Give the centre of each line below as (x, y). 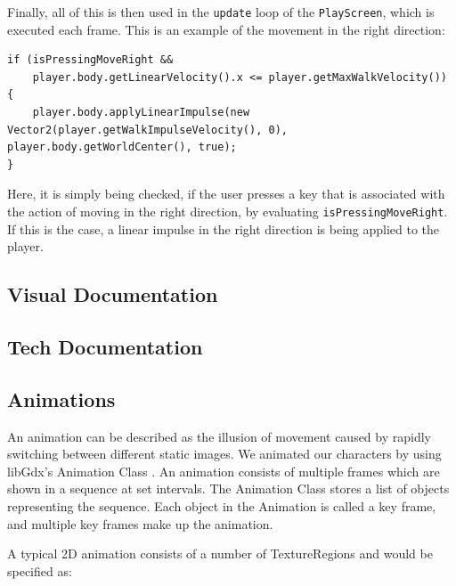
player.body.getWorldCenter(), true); (122, 147)
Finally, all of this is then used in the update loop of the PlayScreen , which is (221, 12)
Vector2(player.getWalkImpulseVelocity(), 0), (147, 130)
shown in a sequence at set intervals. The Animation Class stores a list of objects (228, 488)
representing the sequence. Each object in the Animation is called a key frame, (222, 505)
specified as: (40, 570)
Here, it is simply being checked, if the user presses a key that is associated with (226, 194)
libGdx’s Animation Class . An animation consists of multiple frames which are (224, 471)
